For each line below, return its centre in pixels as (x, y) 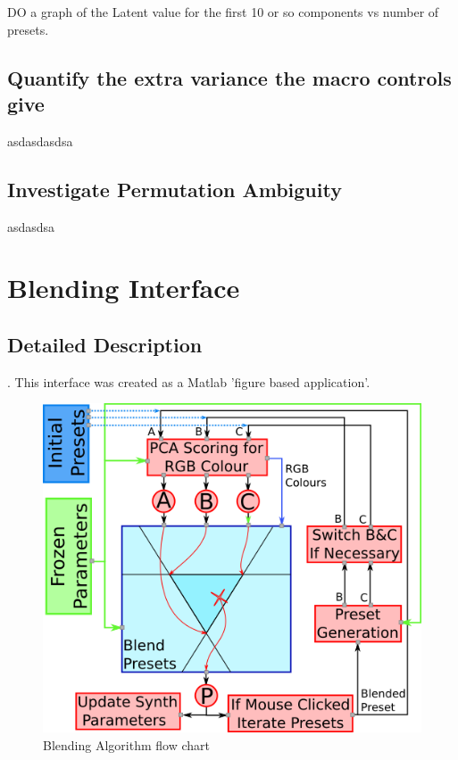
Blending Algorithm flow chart (126, 744)
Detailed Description (105, 344)
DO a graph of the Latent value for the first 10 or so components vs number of (223, 12)
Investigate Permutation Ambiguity (175, 189)
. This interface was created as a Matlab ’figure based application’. (189, 381)
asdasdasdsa (40, 140)
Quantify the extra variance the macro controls (229, 77)
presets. (28, 29)
